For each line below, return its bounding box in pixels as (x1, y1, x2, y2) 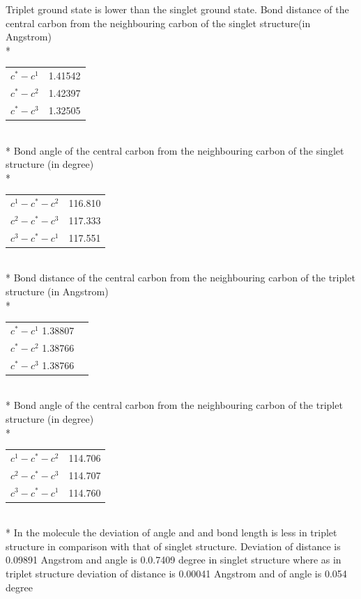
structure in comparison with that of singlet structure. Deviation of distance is (6, 538, 341, 553)
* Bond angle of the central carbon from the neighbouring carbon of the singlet (6, 143, 344, 157)
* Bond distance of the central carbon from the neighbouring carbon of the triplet (6, 270, 355, 285)
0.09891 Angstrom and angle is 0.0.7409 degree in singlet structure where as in (6, 552, 341, 567)
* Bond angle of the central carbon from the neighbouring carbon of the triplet (6, 398, 343, 412)
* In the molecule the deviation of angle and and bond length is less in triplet (6, 525, 337, 540)
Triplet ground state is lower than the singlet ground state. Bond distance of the (6, 2, 349, 16)
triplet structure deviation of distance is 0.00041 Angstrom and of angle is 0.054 (6, 566, 347, 580)
